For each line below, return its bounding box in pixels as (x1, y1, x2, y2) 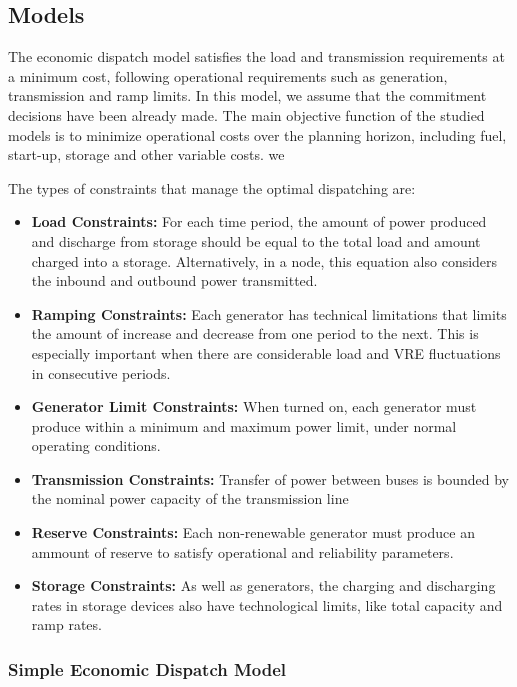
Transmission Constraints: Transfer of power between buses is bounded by (31, 468, 510, 489)
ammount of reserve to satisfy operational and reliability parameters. (31, 541, 454, 562)
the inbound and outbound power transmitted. (31, 270, 318, 291)
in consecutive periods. (31, 362, 171, 383)
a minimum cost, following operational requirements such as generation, (8, 65, 448, 86)
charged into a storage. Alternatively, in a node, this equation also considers (31, 250, 498, 271)
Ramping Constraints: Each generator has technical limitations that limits (31, 303, 507, 324)
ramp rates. (31, 614, 102, 635)
